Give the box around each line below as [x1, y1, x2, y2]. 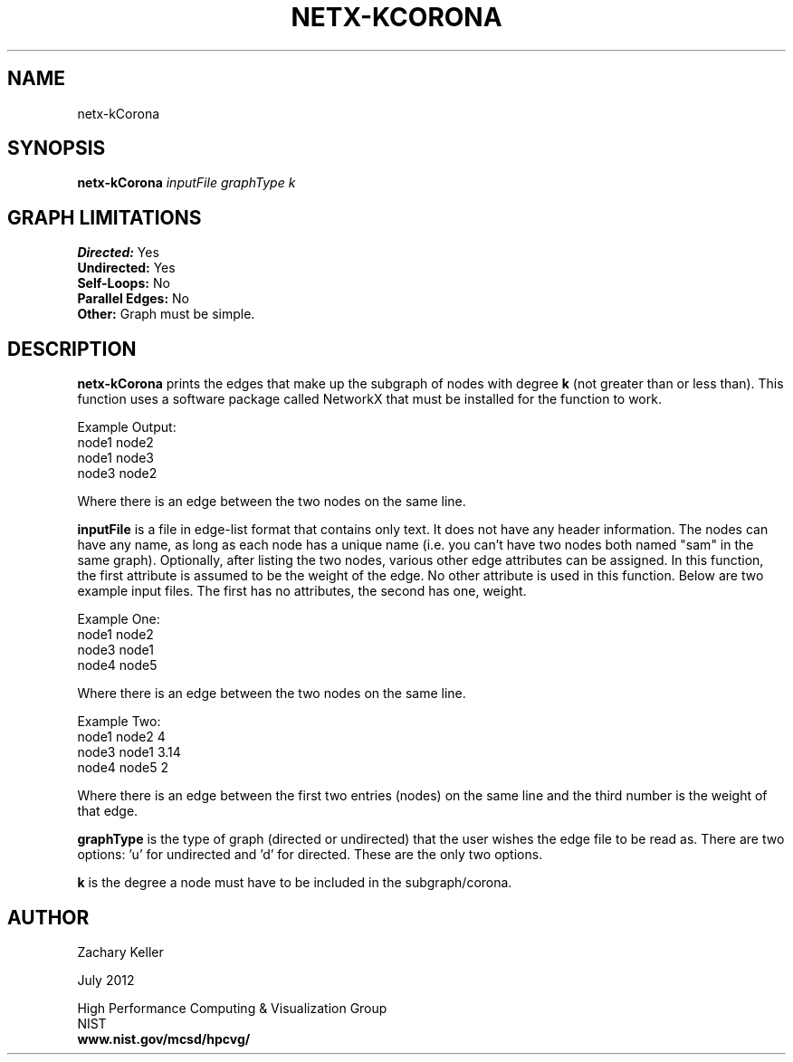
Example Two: [77, 713, 161, 730]
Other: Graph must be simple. [77, 306, 255, 322]
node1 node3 [77, 450, 154, 466]
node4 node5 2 [77, 760, 168, 776]
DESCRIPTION [7, 337, 137, 360]
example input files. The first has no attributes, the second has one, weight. [77, 583, 527, 599]
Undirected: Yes [77, 260, 176, 276]
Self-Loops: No [77, 275, 170, 292]
